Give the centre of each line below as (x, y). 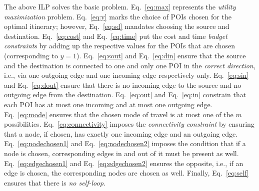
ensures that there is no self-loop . (55, 182)
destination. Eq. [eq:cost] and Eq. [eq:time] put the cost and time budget (116, 36)
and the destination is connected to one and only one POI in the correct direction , (130, 65)
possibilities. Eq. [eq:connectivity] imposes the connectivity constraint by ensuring (129, 124)
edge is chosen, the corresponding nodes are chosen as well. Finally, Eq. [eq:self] (126, 173)
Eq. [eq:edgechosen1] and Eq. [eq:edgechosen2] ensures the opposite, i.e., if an (124, 163)
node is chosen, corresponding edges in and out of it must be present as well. (121, 153)
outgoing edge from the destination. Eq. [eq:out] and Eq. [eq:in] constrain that (125, 95)
